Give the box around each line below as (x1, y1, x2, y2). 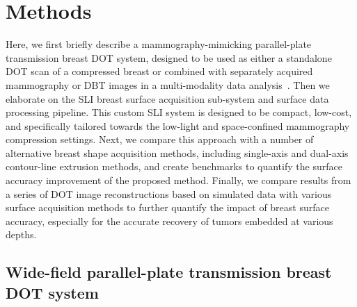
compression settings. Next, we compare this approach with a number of (6, 132, 314, 147)
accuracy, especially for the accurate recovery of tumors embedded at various (6, 213, 333, 228)
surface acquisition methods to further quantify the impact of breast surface (6, 200, 329, 215)
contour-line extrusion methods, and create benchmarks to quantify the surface (6, 159, 342, 174)
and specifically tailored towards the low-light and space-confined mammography (6, 118, 350, 133)
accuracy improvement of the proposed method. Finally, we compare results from (6, 173, 351, 188)
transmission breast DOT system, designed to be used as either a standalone (6, 50, 332, 65)
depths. (6, 227, 37, 242)
